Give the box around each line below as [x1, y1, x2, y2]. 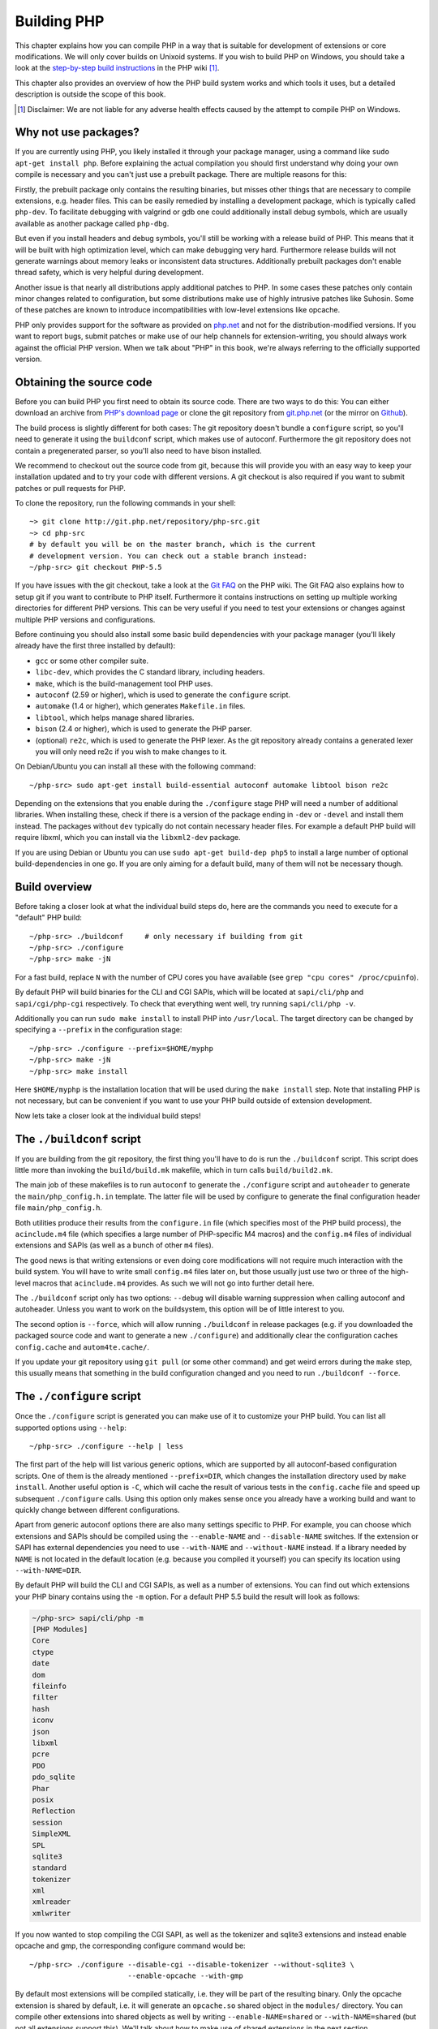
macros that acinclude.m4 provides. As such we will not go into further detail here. [32, 1278, 315, 1288]
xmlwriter [32, 1908, 71, 1918]
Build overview [15, 880, 92, 894]
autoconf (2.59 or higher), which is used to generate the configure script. [35, 690, 291, 700]
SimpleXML [32, 1829, 71, 1838]
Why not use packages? [15, 126, 140, 140]
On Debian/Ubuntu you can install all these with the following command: [15, 761, 256, 771]
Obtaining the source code [15, 375, 153, 389]
